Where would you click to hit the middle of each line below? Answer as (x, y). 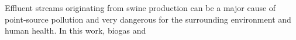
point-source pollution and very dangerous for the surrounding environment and (148, 19)
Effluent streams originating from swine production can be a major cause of (140, 8)
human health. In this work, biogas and (75, 30)
